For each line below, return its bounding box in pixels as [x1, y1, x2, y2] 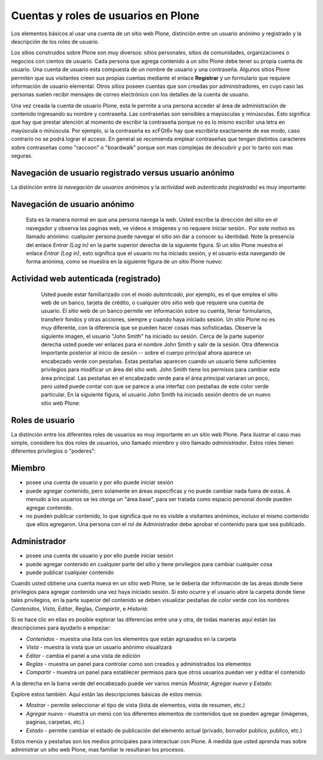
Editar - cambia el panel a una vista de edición [26, 652, 141, 659]
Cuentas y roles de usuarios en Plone [11, 9, 200, 22]
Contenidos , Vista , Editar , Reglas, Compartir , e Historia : [11, 605, 149, 612]
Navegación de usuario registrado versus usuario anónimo [11, 167, 234, 178]
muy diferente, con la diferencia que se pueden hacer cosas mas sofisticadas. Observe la [41, 324, 262, 331]
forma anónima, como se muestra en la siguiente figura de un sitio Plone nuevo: [26, 258, 223, 265]
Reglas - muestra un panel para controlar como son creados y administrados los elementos [26, 660, 251, 667]
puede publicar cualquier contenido [26, 569, 114, 576]
